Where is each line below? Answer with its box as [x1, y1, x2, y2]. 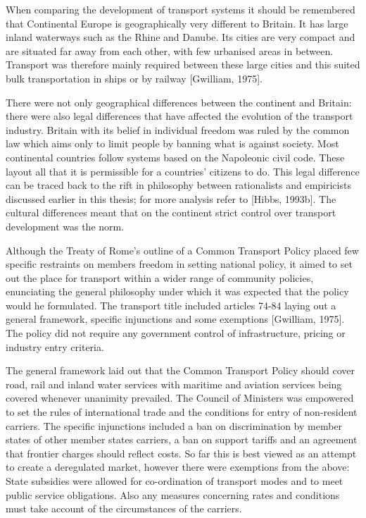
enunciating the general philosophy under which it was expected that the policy [6, 284, 349, 299]
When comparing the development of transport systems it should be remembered [6, 2, 355, 16]
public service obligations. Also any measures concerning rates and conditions [6, 487, 340, 502]
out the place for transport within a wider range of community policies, [6, 270, 314, 285]
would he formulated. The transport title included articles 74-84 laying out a [6, 297, 336, 312]
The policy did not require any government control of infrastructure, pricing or [6, 326, 346, 340]
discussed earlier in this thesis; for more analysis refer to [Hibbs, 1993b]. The [6, 191, 336, 206]
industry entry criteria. [6, 339, 104, 354]
